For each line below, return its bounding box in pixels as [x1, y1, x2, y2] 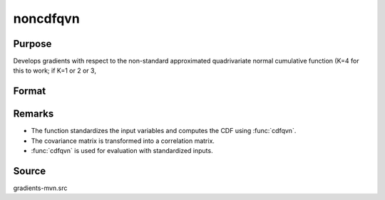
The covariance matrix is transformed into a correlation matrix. [31, 136, 215, 145]
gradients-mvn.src [13, 184, 68, 192]
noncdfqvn [13, 11, 80, 26]
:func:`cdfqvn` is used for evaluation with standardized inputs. [31, 147, 213, 155]
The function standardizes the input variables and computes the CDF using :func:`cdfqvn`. [31, 127, 297, 135]
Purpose [13, 38, 52, 50]
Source [13, 164, 46, 177]
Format [13, 85, 46, 98]
